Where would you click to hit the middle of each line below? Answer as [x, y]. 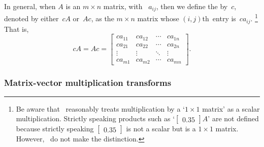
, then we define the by [192, 6]
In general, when [30, 6]
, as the [103, 18]
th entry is [219, 18]
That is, [16, 29]
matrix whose [158, 18]
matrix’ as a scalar [231, 108]
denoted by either [31, 18]
